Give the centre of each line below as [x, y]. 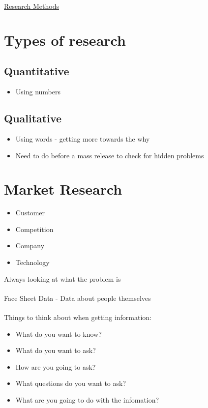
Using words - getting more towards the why [83, 138]
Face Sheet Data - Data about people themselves [77, 298]
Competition [34, 229]
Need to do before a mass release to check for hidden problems [110, 155]
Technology [32, 262]
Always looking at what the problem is [62, 278]
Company [30, 246]
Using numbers [38, 92]
